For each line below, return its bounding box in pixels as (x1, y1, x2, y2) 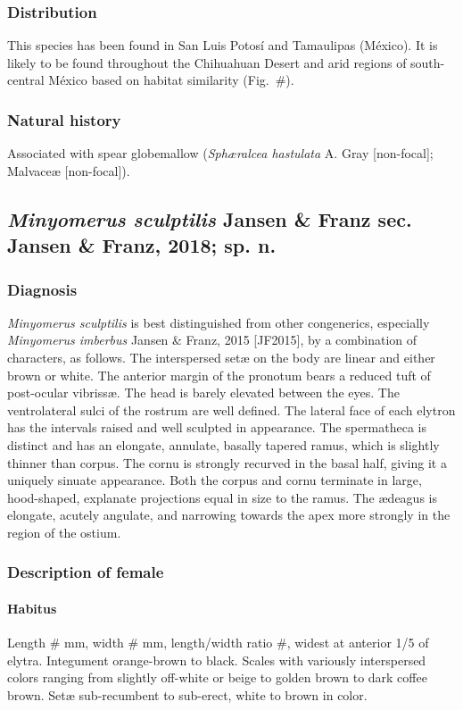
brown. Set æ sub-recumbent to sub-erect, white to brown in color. (7, 685, 368, 704)
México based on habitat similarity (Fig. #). (48, 71, 294, 89)
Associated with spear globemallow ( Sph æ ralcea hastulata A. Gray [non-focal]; (7, 144, 434, 163)
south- (410, 53, 445, 71)
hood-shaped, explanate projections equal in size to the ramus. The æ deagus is (7, 488, 437, 506)
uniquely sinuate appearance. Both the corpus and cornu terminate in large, (7, 471, 422, 489)
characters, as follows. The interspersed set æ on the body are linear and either (7, 347, 435, 366)
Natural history (7, 108, 121, 130)
